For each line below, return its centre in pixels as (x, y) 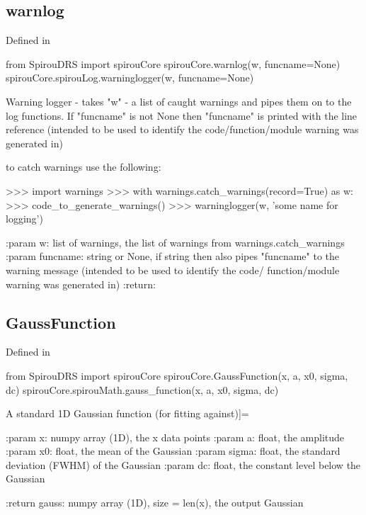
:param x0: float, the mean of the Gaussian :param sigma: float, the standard (173, 451)
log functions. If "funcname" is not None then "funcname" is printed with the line (182, 115)
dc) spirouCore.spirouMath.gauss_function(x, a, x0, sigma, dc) (142, 389)
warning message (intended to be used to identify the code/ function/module (173, 270)
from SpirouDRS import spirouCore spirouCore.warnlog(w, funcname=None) (173, 63)
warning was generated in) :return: (81, 284)
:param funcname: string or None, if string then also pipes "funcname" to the (173, 256)
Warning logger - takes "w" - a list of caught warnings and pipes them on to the (179, 101)
